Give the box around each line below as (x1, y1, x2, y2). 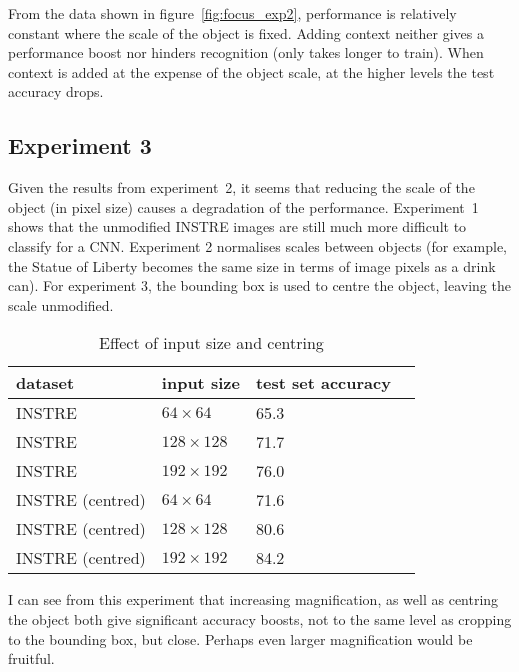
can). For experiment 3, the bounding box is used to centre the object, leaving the (8, 275, 511, 296)
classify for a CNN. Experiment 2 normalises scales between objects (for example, (8, 235, 507, 256)
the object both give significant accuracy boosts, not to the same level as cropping (8, 608, 512, 629)
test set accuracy (255, 371, 391, 395)
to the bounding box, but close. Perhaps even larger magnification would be (8, 628, 473, 649)
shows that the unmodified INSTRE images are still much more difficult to (8, 216, 467, 237)
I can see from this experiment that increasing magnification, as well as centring (8, 589, 499, 610)
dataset (16, 371, 75, 395)
